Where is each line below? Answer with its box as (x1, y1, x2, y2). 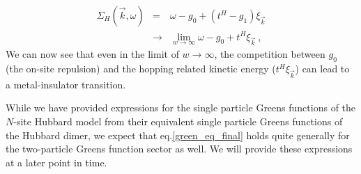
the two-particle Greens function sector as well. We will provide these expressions (6, 141, 353, 156)
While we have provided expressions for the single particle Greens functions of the (6, 100, 356, 115)
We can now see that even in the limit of (6, 47, 179, 61)
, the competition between (214, 47, 325, 61)
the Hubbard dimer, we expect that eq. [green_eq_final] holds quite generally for (6, 127, 350, 142)
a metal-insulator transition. (6, 77, 126, 91)
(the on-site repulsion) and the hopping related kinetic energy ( (6, 61, 276, 76)
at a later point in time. (6, 155, 107, 169)
